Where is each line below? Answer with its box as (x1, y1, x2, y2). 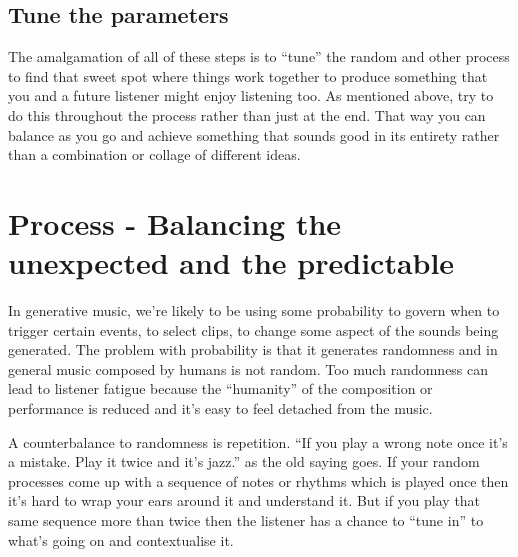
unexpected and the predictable (8, 242, 455, 283)
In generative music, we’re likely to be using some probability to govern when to (8, 300, 500, 321)
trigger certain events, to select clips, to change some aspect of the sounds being (8, 319, 499, 340)
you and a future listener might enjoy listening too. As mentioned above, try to (8, 85, 494, 106)
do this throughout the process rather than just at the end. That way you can (8, 104, 486, 125)
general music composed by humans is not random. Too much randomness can (8, 358, 489, 379)
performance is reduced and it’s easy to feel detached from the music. (8, 398, 433, 419)
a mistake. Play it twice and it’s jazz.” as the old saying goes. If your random (8, 451, 480, 472)
